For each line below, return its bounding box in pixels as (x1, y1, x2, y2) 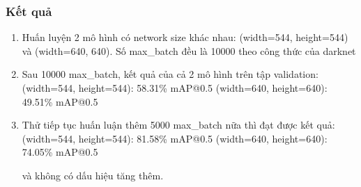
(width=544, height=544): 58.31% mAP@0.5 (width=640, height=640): (22, 81, 328, 95)
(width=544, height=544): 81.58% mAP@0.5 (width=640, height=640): (22, 131, 328, 145)
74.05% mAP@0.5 (22, 145, 98, 159)
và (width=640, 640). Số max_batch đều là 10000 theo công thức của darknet (22, 43, 356, 58)
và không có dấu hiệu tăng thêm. (22, 168, 164, 182)
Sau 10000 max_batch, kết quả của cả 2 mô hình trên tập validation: (22, 67, 318, 81)
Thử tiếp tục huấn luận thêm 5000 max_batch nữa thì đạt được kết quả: (22, 117, 335, 132)
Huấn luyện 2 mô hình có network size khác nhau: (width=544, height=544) (22, 30, 348, 44)
